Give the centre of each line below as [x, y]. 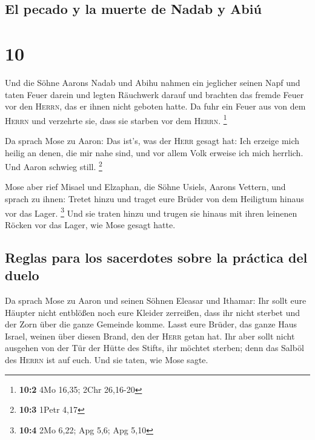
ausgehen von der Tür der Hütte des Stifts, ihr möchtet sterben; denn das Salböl [154, 348]
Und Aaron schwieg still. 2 [54, 166]
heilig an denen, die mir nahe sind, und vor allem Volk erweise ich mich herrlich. [154, 152]
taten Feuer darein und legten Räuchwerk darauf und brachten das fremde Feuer [154, 94]
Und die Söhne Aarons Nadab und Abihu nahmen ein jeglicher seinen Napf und [153, 82]
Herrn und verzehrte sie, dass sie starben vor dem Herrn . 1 [116, 119]
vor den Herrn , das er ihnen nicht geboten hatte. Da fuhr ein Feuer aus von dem [155, 106]
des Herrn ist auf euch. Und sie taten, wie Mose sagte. [107, 359]
